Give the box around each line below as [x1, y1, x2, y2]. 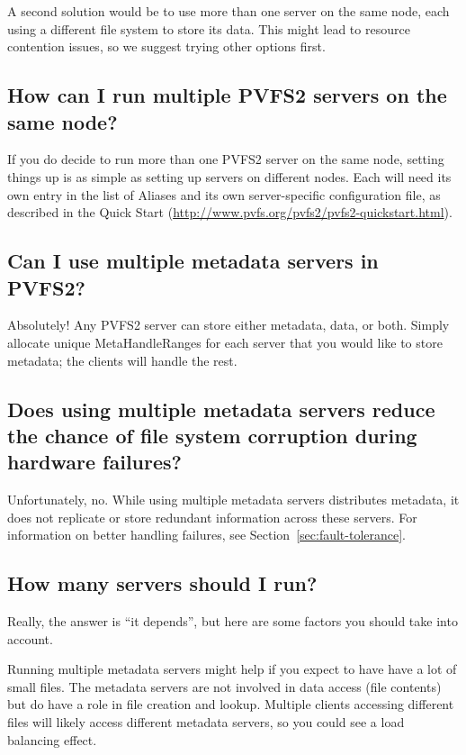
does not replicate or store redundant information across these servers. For [7, 507, 417, 526]
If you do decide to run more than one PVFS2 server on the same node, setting [7, 150, 444, 168]
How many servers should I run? [7, 569, 318, 597]
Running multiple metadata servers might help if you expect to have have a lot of [7, 659, 457, 678]
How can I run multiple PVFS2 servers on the [7, 81, 447, 109]
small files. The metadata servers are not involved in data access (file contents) [7, 677, 442, 696]
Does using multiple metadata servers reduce [7, 395, 435, 423]
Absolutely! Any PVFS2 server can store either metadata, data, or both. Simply [7, 315, 450, 334]
